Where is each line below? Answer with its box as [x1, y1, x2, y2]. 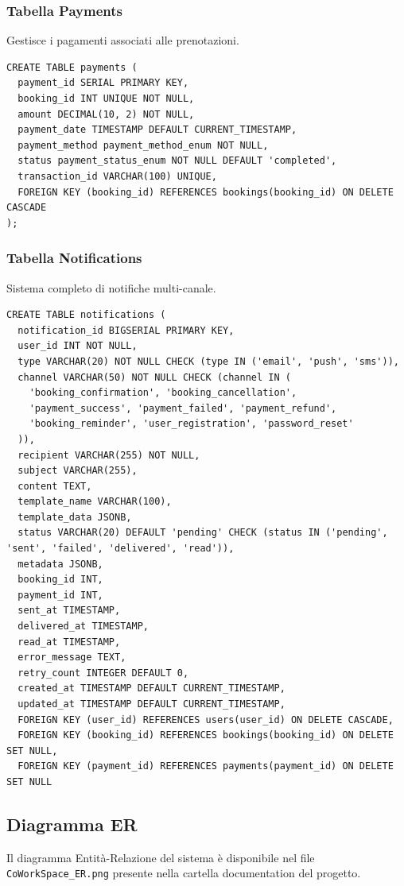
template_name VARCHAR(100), [17, 496, 172, 508]
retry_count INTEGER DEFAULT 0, [17, 667, 189, 679]
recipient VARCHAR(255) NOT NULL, [17, 449, 200, 461]
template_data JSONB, [17, 511, 132, 523]
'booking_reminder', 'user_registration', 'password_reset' [29, 418, 354, 430]
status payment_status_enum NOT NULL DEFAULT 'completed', [17, 155, 337, 167]
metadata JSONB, [17, 558, 103, 570]
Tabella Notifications [6, 248, 142, 268]
